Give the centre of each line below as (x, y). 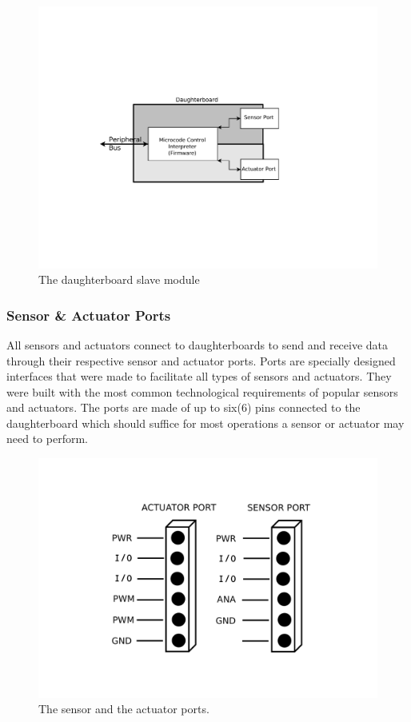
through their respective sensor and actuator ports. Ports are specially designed (201, 360)
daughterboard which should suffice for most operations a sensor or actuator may (205, 423)
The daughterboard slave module (119, 279)
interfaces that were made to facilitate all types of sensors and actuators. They (199, 376)
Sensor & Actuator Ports (89, 315)
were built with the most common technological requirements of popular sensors (202, 391)
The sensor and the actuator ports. (124, 709)
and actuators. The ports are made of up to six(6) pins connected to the (184, 407)
